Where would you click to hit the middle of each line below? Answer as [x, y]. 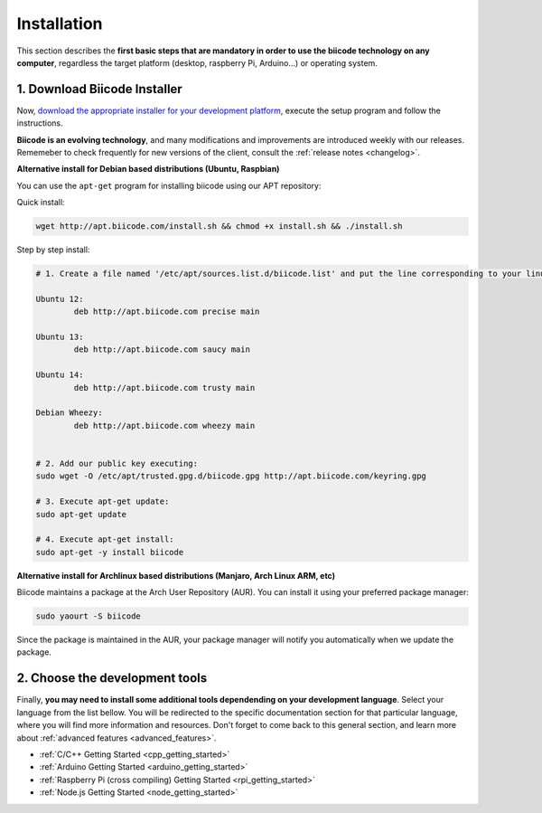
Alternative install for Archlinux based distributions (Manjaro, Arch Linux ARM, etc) [176, 575]
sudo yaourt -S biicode [89, 616]
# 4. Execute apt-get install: [105, 539]
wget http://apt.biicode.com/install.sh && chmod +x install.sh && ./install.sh [219, 227]
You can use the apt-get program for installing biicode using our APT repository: [169, 185]
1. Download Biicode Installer [99, 89]
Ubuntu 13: [60, 337]
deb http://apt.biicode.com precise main [167, 312]
